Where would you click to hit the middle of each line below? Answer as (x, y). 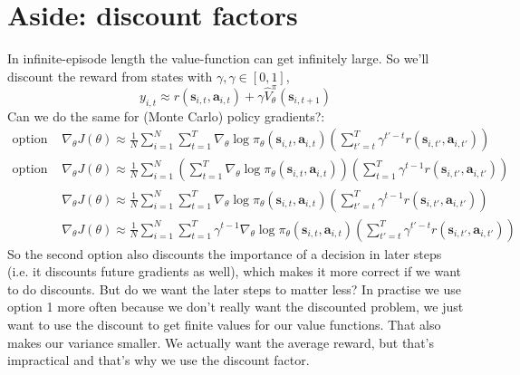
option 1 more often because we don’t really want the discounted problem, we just (236, 307)
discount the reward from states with (110, 76)
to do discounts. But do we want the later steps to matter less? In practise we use (234, 288)
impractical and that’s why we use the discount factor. (159, 360)
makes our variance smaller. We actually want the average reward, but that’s (221, 342)
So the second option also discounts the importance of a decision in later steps (225, 253)
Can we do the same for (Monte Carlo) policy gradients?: (166, 115)
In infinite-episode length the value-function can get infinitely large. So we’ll (218, 58)
